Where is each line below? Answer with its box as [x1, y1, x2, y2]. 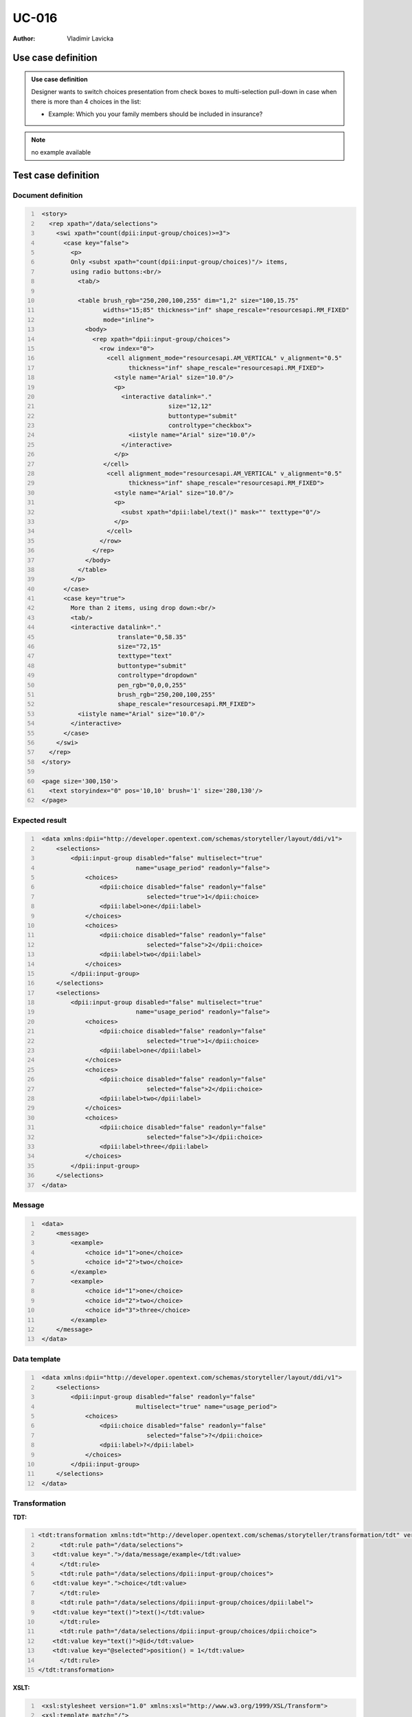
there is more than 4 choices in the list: [31, 97, 141, 106]
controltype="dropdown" [117, 672, 198, 679]
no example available [31, 148, 91, 156]
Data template [12, 1354, 61, 1363]
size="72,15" [117, 643, 161, 650]
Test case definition [12, 169, 100, 181]
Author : [12, 34, 36, 43]
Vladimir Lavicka [67, 34, 114, 43]
